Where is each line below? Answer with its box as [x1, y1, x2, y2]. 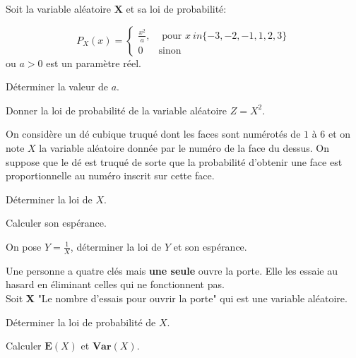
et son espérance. [173, 239, 247, 253]
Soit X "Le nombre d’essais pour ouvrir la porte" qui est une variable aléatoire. [6, 290, 348, 305]
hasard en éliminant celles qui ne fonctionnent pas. [6, 277, 225, 292]
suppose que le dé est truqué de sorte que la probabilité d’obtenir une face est [6, 154, 343, 169]
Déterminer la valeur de [6, 79, 108, 94]
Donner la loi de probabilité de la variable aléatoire [6, 102, 227, 117]
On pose [6, 239, 42, 253]
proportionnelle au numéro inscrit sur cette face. [6, 168, 215, 183]
